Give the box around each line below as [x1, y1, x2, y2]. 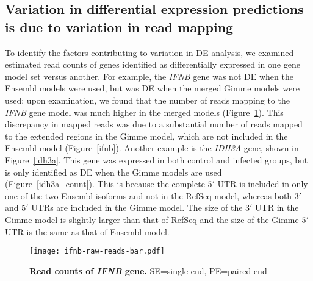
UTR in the [255, 201, 299, 214]
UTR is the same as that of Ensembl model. [5, 225, 170, 238]
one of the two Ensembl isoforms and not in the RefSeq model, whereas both [5, 189, 292, 202]
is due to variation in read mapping [5, 17, 234, 36]
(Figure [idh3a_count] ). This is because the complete [5, 177, 205, 190]
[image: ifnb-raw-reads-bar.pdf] [29, 247, 165, 256]
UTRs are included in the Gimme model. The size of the [31, 201, 243, 214]
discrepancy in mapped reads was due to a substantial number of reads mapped [5, 118, 303, 130]
